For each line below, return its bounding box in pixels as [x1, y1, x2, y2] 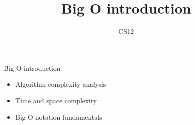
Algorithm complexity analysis [15, 79, 106, 89]
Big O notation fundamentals [15, 111, 102, 122]
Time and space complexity [15, 95, 97, 105]
